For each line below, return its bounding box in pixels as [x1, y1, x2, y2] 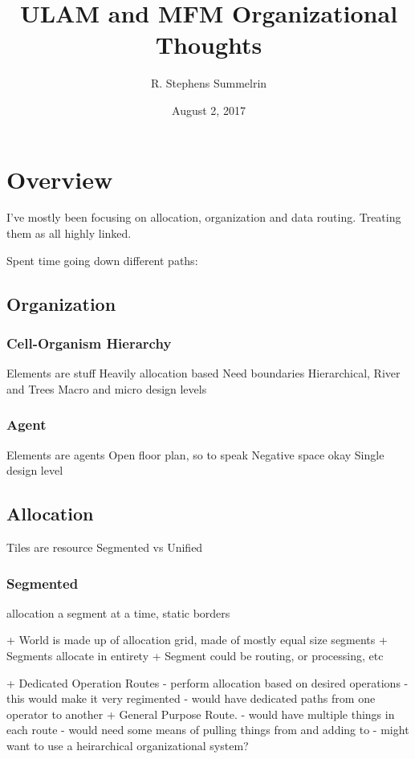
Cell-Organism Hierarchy [6, 333, 172, 353]
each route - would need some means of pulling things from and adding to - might [6, 721, 409, 738]
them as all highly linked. [6, 225, 132, 242]
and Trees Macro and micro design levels [6, 380, 207, 397]
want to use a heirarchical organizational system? [6, 737, 249, 753]
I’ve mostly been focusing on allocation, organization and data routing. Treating [6, 209, 401, 226]
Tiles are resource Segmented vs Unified [6, 539, 203, 556]
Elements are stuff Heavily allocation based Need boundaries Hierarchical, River [6, 365, 401, 382]
